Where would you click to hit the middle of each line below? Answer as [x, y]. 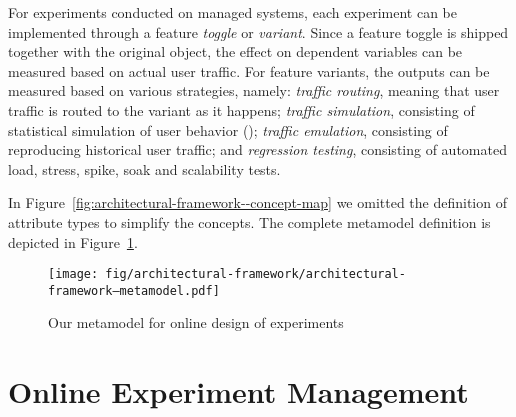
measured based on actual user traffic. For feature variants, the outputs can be [249, 70]
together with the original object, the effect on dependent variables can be [235, 51]
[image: [73, 274]
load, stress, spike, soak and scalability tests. [144, 168]
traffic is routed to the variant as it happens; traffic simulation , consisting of [241, 109]
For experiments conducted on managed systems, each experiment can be [232, 12]
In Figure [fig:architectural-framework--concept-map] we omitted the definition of [257, 202]
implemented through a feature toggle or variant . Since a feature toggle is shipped [258, 31]
